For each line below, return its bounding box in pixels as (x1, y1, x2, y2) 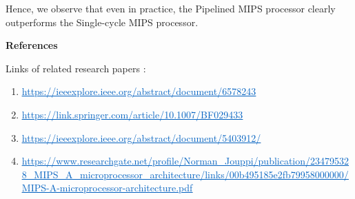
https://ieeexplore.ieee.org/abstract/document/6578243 (21, 84, 256, 98)
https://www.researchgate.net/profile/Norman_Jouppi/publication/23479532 (21, 154, 349, 168)
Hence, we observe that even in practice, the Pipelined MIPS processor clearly (6, 1, 336, 15)
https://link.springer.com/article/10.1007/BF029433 (21, 107, 243, 121)
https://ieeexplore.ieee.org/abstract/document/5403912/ (21, 130, 261, 145)
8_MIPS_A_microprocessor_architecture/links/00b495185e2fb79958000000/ (21, 167, 349, 181)
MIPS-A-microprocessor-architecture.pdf (21, 180, 193, 195)
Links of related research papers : (6, 61, 146, 75)
